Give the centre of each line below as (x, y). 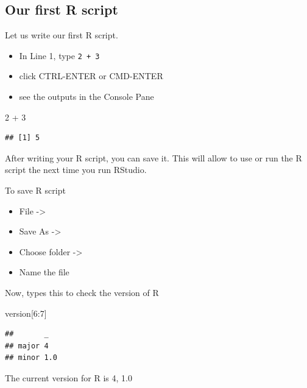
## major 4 (27, 346)
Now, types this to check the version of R (82, 292)
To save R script (35, 190)
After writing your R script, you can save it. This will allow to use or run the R (153, 157)
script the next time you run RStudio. (76, 170)
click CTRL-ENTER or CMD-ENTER (91, 76)
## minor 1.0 (31, 358)
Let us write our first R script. (62, 35)
